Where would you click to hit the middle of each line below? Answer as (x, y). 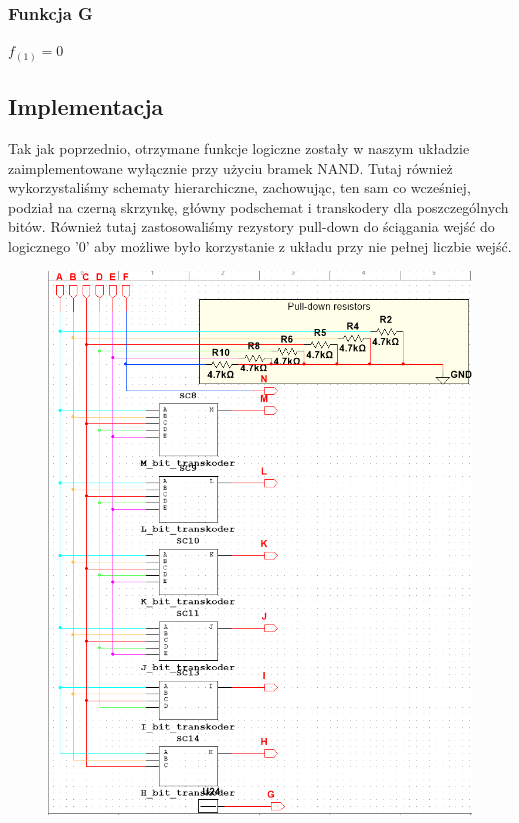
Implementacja (86, 106)
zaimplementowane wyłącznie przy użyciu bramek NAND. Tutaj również (230, 167)
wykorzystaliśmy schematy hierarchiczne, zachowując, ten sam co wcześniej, (239, 187)
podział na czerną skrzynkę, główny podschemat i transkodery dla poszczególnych (258, 206)
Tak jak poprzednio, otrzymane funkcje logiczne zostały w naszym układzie (239, 147)
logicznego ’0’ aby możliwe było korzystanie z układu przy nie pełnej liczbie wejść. (260, 245)
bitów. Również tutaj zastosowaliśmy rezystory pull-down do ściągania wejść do (251, 226)
